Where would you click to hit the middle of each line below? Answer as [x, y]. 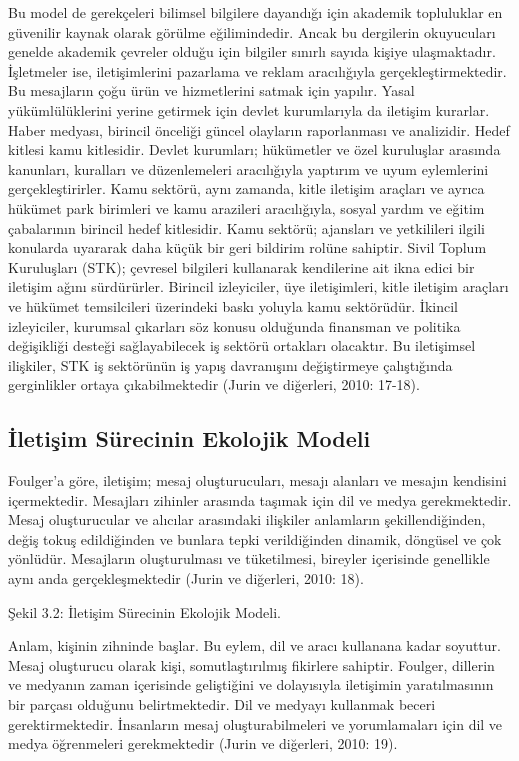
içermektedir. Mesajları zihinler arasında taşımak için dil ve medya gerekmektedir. [260, 499]
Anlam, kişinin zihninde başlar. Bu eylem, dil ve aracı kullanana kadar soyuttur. [254, 645]
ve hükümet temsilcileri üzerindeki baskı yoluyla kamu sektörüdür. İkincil [233, 305]
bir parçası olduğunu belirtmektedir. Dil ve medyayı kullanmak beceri [222, 704]
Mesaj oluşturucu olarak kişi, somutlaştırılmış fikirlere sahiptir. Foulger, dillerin [251, 664]
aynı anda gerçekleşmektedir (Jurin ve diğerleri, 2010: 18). [186, 578]
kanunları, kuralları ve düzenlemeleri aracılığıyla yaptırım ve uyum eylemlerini [248, 168]
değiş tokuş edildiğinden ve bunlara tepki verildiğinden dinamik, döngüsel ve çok [255, 538]
